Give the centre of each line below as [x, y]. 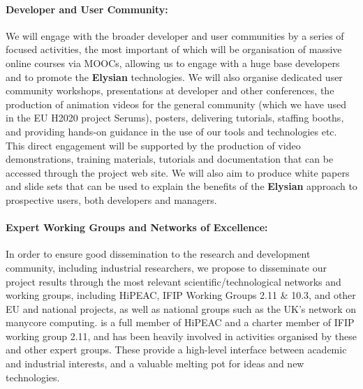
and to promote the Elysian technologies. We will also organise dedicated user [174, 76]
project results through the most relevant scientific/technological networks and [173, 281]
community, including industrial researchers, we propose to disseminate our [166, 267]
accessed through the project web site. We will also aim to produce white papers [178, 172]
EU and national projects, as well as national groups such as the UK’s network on [181, 308]
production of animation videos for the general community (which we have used [176, 104]
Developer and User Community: [87, 9]
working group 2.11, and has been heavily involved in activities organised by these [181, 336]
